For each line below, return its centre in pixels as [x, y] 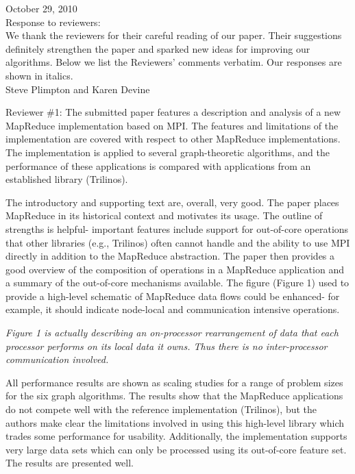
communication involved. [57, 359]
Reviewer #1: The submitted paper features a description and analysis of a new [173, 112]
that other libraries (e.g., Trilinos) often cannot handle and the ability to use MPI [178, 242]
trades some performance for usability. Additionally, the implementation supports [176, 436]
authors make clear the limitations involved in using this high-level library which [175, 422]
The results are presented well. [70, 463]
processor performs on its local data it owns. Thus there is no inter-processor [167, 346]
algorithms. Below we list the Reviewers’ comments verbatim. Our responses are [174, 62]
